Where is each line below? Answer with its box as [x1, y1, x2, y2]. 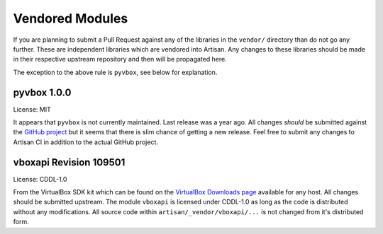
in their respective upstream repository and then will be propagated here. [13, 55, 227, 64]
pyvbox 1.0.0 [13, 86, 72, 98]
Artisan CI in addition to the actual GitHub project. [13, 138, 159, 146]
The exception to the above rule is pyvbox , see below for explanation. [13, 68, 218, 76]
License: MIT [13, 105, 51, 113]
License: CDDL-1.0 [13, 175, 67, 183]
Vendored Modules [13, 11, 128, 26]
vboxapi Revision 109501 [13, 156, 126, 168]
